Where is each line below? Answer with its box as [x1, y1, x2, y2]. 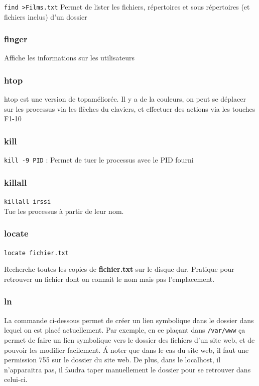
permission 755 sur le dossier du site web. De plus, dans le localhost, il [4, 354, 221, 365]
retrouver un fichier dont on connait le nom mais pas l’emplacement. [4, 273, 215, 284]
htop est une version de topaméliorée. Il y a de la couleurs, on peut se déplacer [4, 94, 246, 104]
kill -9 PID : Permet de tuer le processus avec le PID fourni [4, 155, 194, 165]
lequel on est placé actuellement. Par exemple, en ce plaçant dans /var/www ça [4, 325, 245, 335]
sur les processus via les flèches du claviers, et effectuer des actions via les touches [4, 103, 255, 114]
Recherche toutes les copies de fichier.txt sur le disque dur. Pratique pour [4, 264, 234, 274]
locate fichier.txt [4, 249, 69, 257]
